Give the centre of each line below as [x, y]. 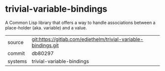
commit [16, 53]
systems [17, 61]
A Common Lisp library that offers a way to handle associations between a [80, 23]
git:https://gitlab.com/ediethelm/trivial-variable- [88, 39]
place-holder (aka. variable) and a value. [46, 27]
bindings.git [45, 45]
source [15, 42]
